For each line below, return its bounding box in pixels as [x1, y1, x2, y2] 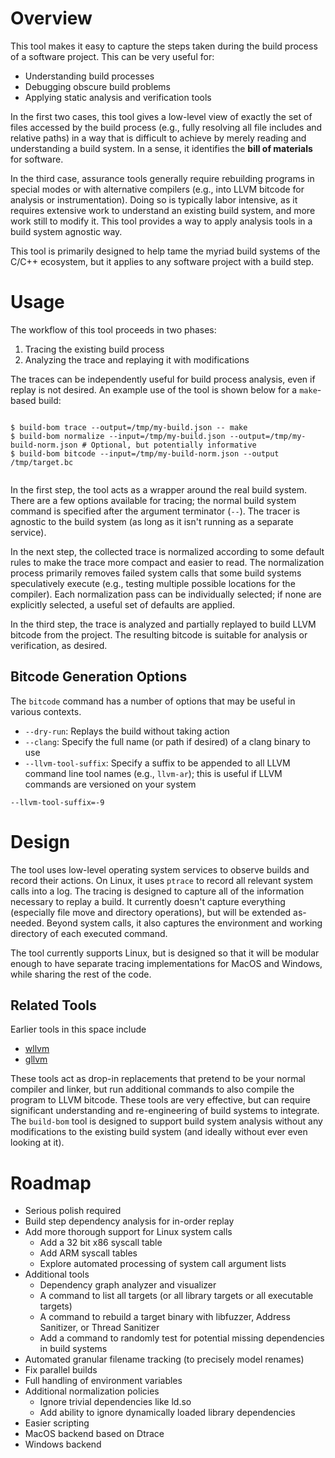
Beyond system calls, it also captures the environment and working [46, 917, 323, 929]
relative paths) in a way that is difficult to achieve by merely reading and [10, 132, 307, 144]
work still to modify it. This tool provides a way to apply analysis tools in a [10, 215, 313, 227]
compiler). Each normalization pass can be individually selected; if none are [10, 588, 322, 600]
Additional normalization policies [24, 1385, 160, 1397]
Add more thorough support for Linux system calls [24, 1226, 233, 1238]
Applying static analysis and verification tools [24, 91, 212, 103]
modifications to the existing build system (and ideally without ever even [10, 1126, 308, 1138]
